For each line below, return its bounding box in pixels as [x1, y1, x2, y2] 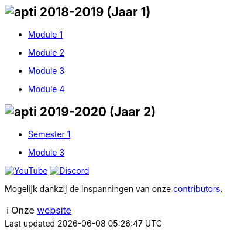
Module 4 [28, 84, 65, 94]
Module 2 [28, 48, 64, 58]
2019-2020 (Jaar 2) [39, 104, 156, 119]
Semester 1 [28, 129, 71, 140]
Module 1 [28, 29, 63, 40]
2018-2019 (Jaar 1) [39, 5, 151, 19]
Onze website [11, 204, 71, 217]
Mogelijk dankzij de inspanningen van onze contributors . [5, 184, 223, 194]
